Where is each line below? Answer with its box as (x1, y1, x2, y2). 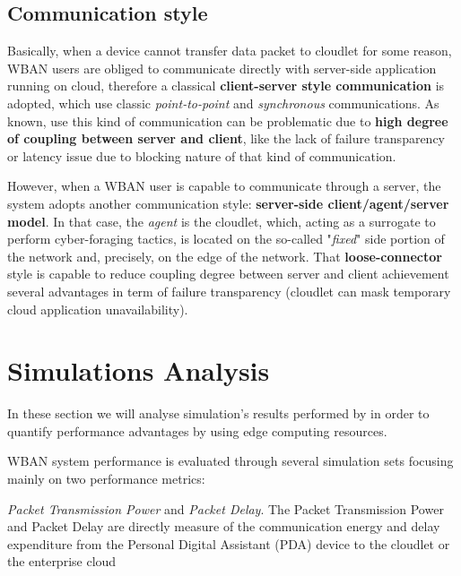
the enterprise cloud (7, 552, 117, 571)
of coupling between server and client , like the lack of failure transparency (7, 129, 446, 148)
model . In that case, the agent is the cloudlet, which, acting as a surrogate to (7, 211, 436, 230)
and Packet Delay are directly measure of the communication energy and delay (7, 517, 440, 536)
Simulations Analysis (7, 352, 270, 389)
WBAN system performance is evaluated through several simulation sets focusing (7, 451, 454, 470)
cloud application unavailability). (7, 299, 188, 318)
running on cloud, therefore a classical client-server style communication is (7, 76, 445, 95)
